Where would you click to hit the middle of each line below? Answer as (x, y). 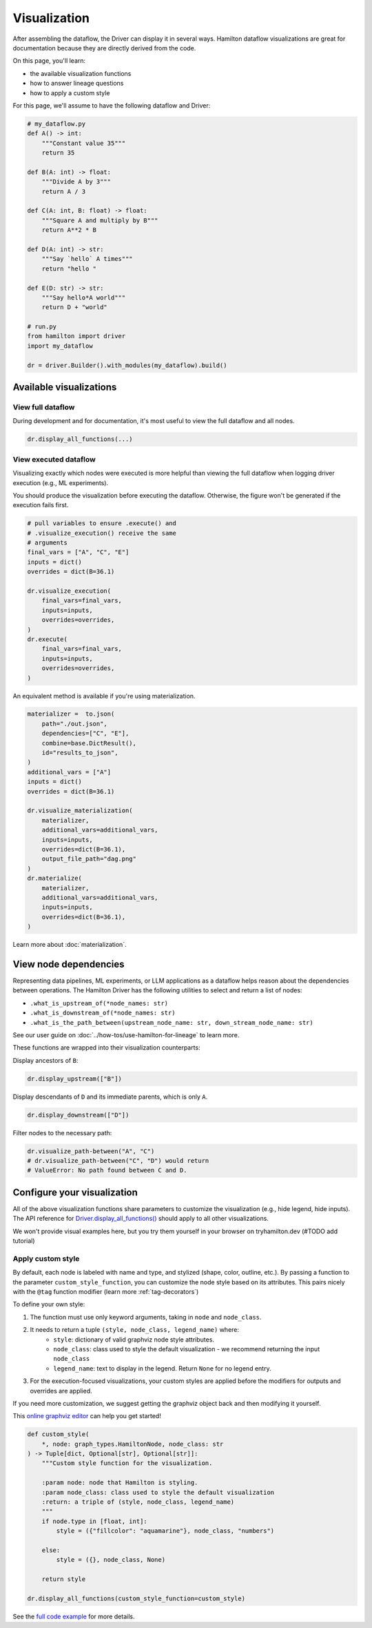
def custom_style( (58, 1434)
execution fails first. (41, 505)
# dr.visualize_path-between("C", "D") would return (118, 1161)
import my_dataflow (60, 346)
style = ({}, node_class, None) (111, 1560)
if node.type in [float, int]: (94, 1521)
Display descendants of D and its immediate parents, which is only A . (110, 1097)
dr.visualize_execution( (69, 591)
